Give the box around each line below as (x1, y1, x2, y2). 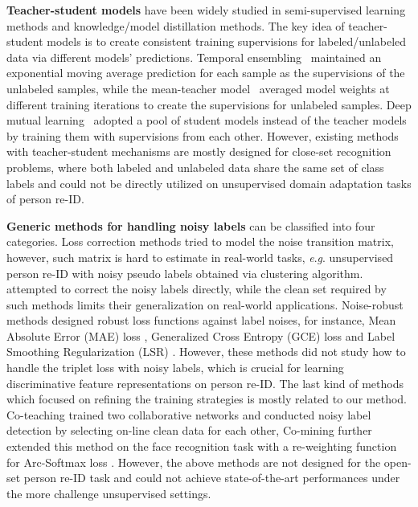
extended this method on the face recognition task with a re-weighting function (6, 438, 397, 455)
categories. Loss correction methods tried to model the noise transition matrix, (6, 233, 394, 250)
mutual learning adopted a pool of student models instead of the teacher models (6, 112, 407, 129)
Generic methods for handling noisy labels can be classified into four (6, 217, 375, 234)
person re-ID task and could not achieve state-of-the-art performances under (23, 469, 400, 486)
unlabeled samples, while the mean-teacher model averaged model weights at (6, 80, 390, 96)
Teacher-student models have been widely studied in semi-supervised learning (6, 2, 406, 18)
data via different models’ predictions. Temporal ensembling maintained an (6, 48, 382, 65)
